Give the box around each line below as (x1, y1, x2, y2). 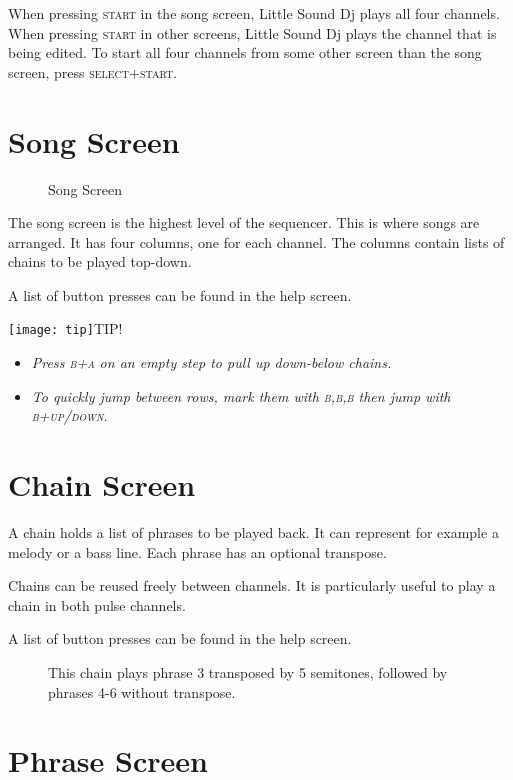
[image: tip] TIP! (8, 318, 123, 339)
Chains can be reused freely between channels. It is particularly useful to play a (8, 575, 496, 596)
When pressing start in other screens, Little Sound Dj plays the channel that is (8, 22, 497, 43)
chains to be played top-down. (8, 251, 192, 272)
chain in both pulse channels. (8, 594, 186, 615)
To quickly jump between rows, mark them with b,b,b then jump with (31, 385, 451, 406)
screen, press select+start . (8, 61, 178, 82)
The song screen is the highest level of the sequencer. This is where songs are (8, 212, 480, 233)
